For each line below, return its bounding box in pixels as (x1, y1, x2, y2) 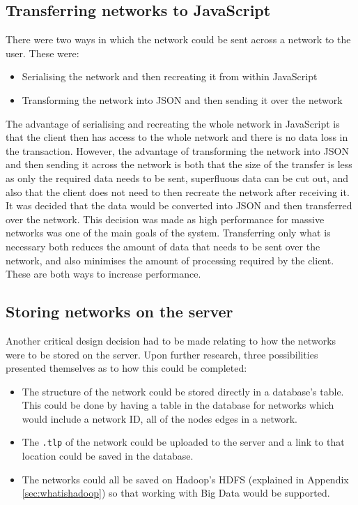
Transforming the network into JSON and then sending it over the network (22, 92, 343, 107)
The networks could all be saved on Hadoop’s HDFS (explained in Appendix (22, 472, 349, 486)
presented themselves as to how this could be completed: (6, 361, 247, 375)
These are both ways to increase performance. (6, 266, 201, 281)
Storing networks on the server (6, 301, 233, 322)
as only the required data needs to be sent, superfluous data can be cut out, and (6, 170, 349, 185)
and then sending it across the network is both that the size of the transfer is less (6, 157, 352, 172)
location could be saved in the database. (22, 449, 194, 463)
